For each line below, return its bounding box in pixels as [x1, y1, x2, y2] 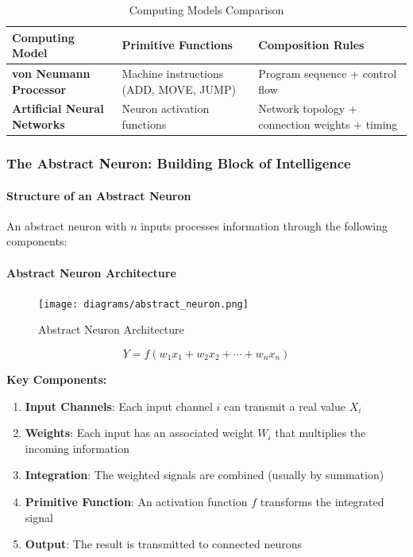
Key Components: [6, 371, 107, 388]
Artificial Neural [12, 100, 104, 117]
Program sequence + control [258, 65, 397, 82]
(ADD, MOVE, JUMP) [122, 80, 236, 97]
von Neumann [12, 65, 91, 82]
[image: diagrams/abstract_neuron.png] [38, 298, 249, 310]
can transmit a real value [224, 397, 345, 414]
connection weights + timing [258, 116, 398, 133]
